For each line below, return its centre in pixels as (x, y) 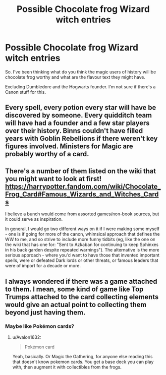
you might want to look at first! (53, 179)
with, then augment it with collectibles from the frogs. (67, 367)
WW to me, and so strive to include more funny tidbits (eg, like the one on (80, 240)
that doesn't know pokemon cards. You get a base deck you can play (83, 362)
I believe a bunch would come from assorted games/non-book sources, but (82, 214)
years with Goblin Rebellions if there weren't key (82, 139)
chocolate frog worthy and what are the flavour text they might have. (75, 77)
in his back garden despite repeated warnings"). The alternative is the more (82, 250)
